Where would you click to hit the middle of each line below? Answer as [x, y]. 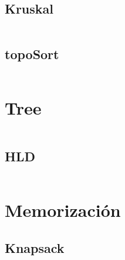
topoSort [32, 53]
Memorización [63, 209]
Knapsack [35, 247]
